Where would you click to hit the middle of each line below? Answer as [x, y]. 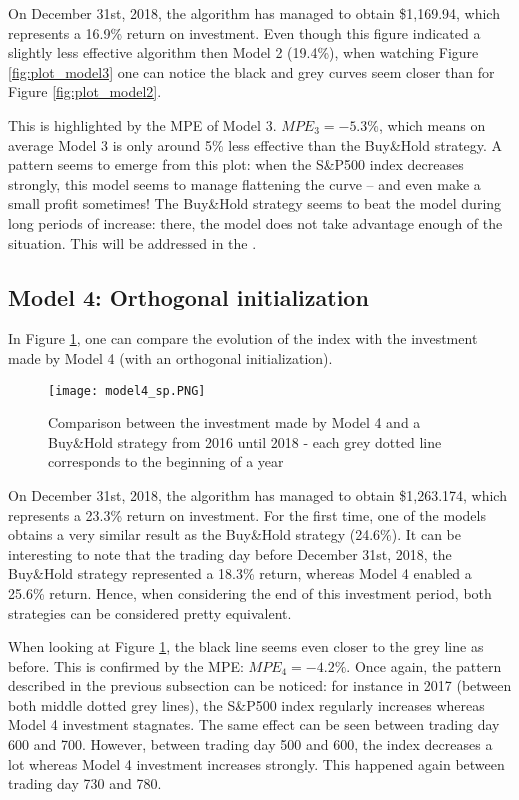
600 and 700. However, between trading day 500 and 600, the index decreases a [250, 744]
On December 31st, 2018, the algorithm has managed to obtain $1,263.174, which [257, 494]
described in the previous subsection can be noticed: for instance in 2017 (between [260, 685]
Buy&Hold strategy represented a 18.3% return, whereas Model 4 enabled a [240, 573]
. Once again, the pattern [424, 665]
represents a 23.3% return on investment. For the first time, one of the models [247, 514]
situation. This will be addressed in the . [132, 242]
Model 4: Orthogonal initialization [188, 296]
